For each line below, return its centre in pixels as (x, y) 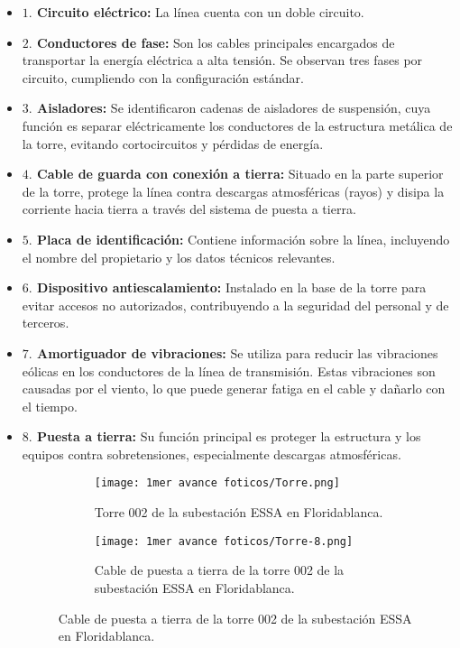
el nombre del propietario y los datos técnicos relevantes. (179, 257)
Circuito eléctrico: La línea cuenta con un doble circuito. (201, 12)
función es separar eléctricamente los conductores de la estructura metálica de (237, 125)
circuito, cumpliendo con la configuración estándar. (163, 77)
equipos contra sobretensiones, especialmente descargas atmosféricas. (212, 454)
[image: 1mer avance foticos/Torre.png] (217, 483)
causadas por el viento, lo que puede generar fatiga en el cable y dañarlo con (234, 389)
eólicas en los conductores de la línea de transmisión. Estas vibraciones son (229, 370)
